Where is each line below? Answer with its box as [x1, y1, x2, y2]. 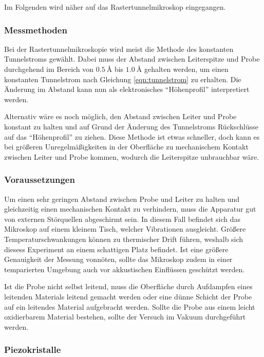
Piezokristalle [4, 343, 61, 356]
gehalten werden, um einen [144, 64, 229, 74]
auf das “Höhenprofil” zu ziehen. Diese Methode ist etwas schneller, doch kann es [4, 131, 260, 142]
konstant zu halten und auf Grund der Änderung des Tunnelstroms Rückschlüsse [4, 121, 258, 131]
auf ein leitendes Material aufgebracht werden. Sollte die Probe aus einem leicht [4, 301, 255, 312]
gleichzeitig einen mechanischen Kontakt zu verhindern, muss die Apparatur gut [4, 203, 256, 214]
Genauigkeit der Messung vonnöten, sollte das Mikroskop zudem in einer [4, 254, 233, 265]
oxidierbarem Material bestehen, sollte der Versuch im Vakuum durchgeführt [4, 311, 246, 322]
